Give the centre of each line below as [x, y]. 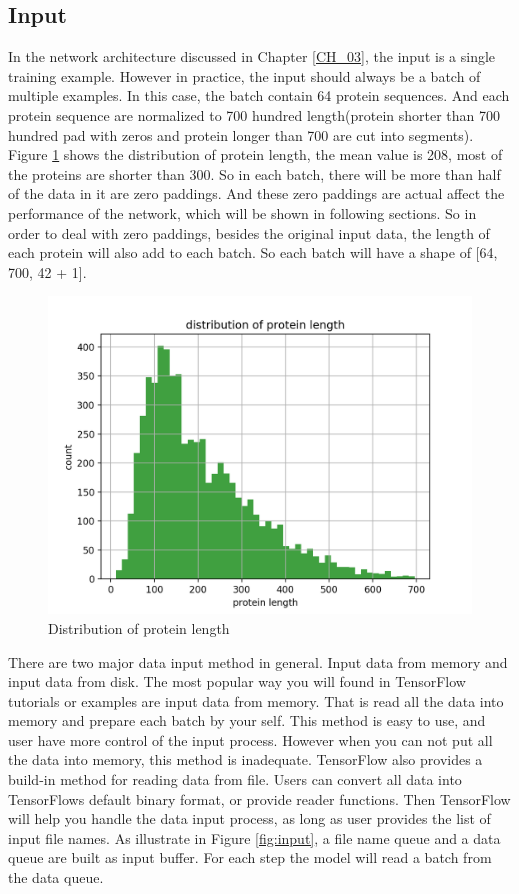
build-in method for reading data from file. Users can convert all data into [235, 779]
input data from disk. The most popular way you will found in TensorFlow [237, 681]
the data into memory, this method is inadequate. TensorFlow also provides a [245, 759]
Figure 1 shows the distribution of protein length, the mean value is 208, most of [255, 154]
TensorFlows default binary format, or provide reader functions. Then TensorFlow [259, 798]
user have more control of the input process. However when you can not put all [250, 739]
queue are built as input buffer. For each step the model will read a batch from [250, 857]
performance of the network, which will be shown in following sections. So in [242, 212]
